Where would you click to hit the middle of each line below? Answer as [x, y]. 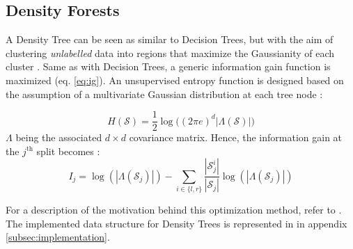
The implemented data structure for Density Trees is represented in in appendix [176, 223]
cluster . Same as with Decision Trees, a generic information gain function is [168, 66]
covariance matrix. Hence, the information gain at [236, 137]
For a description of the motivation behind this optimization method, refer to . [174, 210]
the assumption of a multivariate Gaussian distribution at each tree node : [164, 94]
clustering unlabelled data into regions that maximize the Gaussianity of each [170, 53]
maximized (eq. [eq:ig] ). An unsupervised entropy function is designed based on [175, 80]
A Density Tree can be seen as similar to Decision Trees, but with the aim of [170, 39]
